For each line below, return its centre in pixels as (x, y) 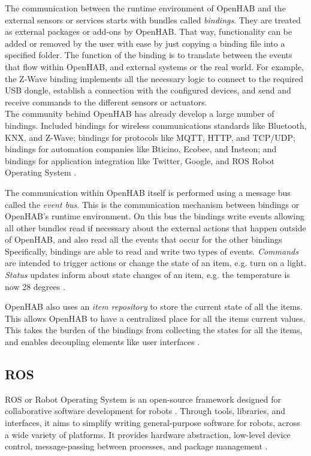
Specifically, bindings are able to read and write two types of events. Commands (152, 251)
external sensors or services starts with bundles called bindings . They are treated (153, 19)
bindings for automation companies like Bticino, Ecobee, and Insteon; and (141, 149)
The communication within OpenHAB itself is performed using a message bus (148, 192)
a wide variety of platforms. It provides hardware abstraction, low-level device (148, 434)
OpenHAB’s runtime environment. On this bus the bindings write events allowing (155, 216)
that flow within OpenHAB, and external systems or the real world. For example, (154, 66)
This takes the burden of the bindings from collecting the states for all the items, (154, 330)
